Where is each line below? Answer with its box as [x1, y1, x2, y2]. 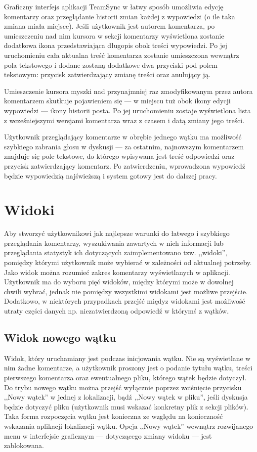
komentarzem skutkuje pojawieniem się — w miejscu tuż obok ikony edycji [4, 95, 231, 106]
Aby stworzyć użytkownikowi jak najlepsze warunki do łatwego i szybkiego [4, 228, 230, 238]
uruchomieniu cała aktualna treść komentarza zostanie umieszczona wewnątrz [4, 49, 239, 60]
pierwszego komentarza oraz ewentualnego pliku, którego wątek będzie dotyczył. [4, 372, 247, 382]
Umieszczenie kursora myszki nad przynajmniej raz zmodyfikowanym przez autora [4, 86, 253, 96]
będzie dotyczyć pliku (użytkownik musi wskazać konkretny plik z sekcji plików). [4, 401, 249, 411]
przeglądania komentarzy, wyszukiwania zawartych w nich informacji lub [4, 237, 224, 248]
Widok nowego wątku [4, 329, 116, 345]
